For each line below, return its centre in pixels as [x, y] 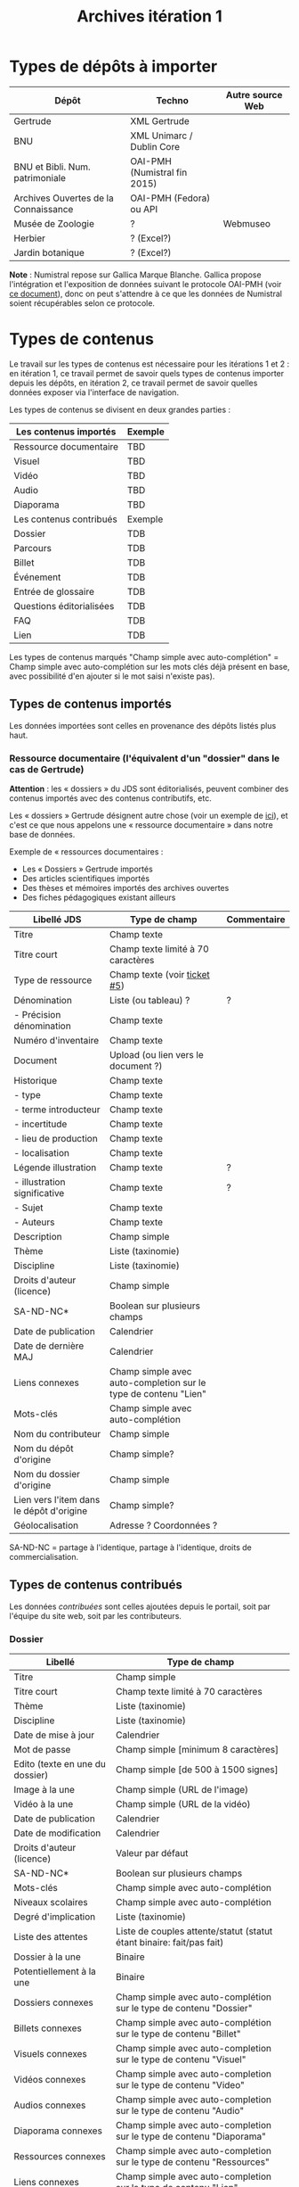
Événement [37, 577]
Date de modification [57, 1833]
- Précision [37, 1014]
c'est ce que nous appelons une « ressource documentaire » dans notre [141, 825]
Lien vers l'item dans [57, 1499]
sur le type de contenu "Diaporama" [191, 2136]
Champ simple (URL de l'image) [182, 1790]
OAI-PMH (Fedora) [170, 198]
